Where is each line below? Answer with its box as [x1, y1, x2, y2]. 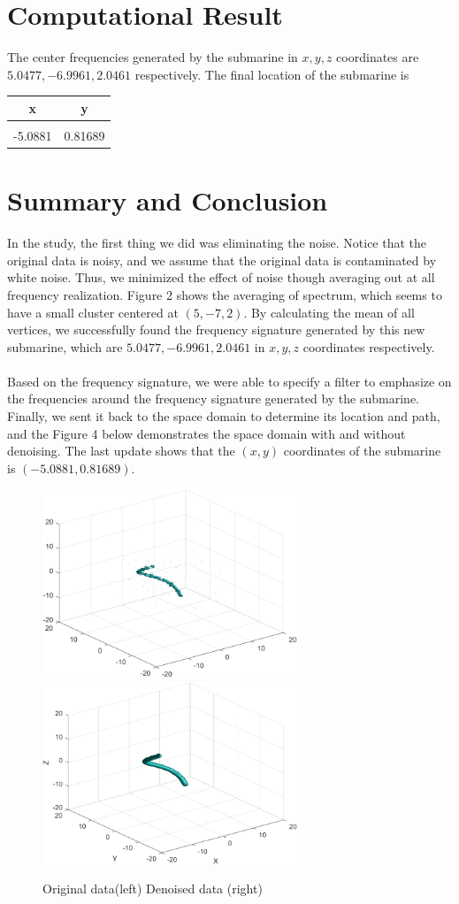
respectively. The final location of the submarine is [134, 65, 409, 83]
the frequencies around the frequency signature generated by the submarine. [7, 389, 419, 408]
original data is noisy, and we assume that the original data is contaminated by [7, 250, 437, 269]
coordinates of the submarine [283, 441, 441, 460]
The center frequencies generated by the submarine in [7, 48, 298, 66]
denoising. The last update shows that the [7, 441, 235, 460]
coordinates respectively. [302, 337, 435, 356]
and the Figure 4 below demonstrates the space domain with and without [7, 424, 406, 442]
